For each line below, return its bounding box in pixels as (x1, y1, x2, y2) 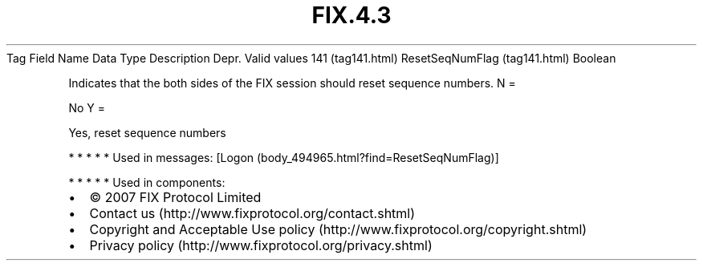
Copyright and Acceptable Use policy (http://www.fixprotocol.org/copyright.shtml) (89, 220, 587, 237)
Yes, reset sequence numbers (68, 125, 226, 140)
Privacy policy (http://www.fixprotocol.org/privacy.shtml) (89, 237, 433, 253)
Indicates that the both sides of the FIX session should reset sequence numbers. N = (68, 75, 516, 90)
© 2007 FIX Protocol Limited (89, 188, 262, 205)
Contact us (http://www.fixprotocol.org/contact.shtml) (89, 204, 416, 221)
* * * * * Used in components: (68, 175, 226, 189)
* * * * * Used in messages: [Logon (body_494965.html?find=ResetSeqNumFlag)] (68, 150, 499, 164)
